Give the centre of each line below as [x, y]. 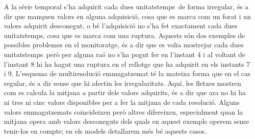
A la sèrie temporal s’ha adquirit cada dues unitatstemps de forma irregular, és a [126, 6]
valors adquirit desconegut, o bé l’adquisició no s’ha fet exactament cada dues [121, 26]
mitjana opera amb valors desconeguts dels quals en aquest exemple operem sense [127, 121]
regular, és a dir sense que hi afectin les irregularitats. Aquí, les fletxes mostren [123, 83]
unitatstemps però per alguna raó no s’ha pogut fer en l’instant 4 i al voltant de [125, 54]
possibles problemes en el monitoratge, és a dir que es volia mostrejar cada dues [124, 45]
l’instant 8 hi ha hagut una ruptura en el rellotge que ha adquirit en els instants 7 [127, 64]
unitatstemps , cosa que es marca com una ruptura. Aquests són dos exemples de [125, 35]
